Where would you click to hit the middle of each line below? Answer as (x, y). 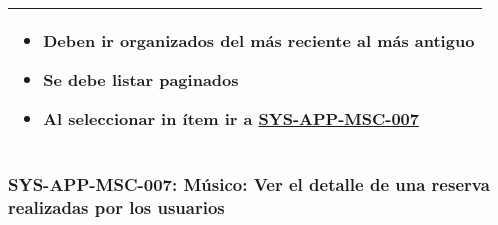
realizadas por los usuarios (116, 206)
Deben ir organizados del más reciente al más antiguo (259, 40)
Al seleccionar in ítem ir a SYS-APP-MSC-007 (231, 118)
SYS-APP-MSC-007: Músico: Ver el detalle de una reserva (249, 183)
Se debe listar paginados (141, 79)
